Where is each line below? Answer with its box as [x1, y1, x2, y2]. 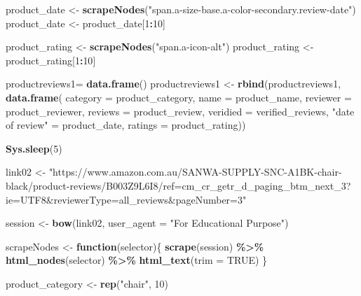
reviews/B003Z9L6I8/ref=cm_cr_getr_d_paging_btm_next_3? [69, 178, 351, 192]
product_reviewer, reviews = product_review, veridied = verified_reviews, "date [6, 104, 355, 118]
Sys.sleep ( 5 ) [6, 141, 62, 155]
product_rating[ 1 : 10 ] [6, 52, 96, 67]
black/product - [6, 178, 70, 192]
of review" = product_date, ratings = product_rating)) [6, 118, 246, 132]
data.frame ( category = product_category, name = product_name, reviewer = [6, 90, 352, 104]
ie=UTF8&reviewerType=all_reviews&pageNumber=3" [6, 192, 247, 206]
